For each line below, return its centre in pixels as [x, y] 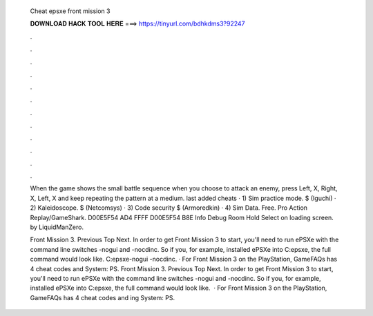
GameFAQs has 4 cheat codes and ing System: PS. [103, 297]
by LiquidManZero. [57, 227]
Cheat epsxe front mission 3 [70, 11]
